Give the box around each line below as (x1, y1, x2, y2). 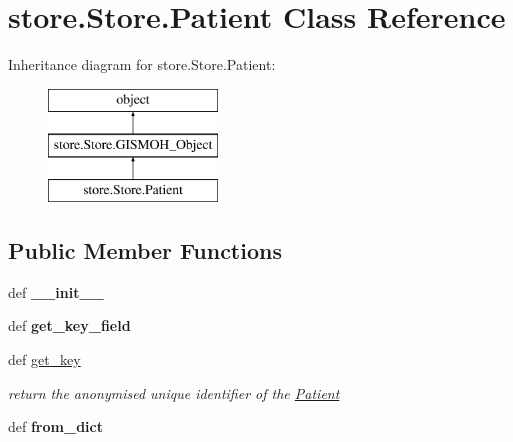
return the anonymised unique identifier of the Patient (8, 382, 340, 403)
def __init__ (8, 281, 104, 302)
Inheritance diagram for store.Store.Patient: (8, 54, 276, 75)
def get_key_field (8, 315, 131, 336)
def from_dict (8, 416, 103, 437)
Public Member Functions (8, 235, 282, 266)
